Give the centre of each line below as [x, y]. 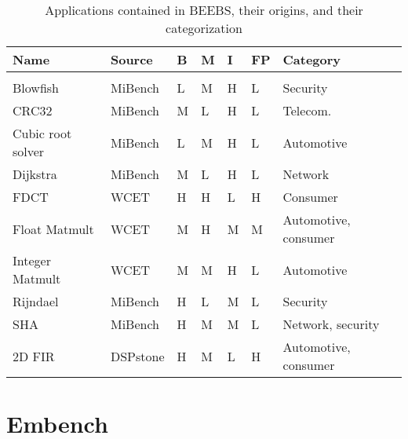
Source [131, 59]
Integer [32, 260]
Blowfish [36, 88]
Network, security [331, 324]
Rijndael [36, 301]
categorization [204, 28]
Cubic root [42, 133]
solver [29, 151]
